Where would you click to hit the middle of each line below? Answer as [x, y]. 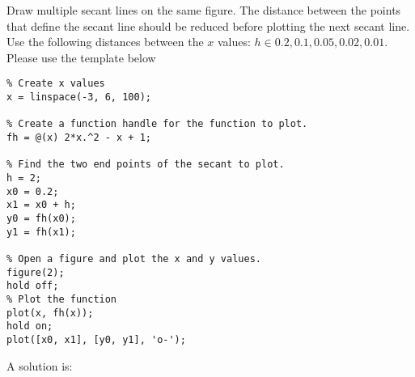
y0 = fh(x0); [41, 218]
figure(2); [36, 272]
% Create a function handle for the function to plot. [157, 124]
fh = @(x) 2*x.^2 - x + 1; [79, 138]
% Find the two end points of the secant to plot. [146, 165]
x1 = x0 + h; [41, 205]
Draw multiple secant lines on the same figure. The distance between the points [204, 10]
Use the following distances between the [105, 42]
